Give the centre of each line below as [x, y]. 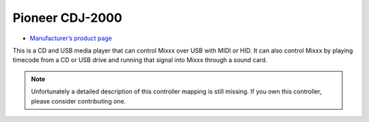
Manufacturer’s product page [71, 38]
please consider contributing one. [79, 101]
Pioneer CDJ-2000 [67, 18]
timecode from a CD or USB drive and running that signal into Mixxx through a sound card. [140, 60]
